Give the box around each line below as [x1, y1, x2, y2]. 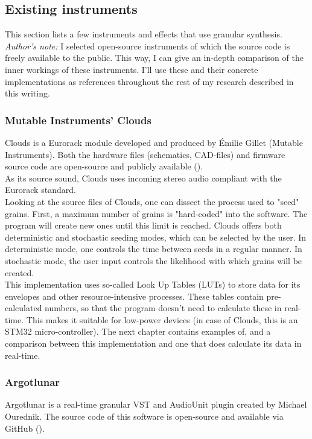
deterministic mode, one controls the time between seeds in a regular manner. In [5, 242, 302, 255]
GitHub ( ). [5, 422, 45, 434]
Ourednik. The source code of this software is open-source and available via [5, 410, 284, 423]
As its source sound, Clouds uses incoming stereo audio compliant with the [5, 171, 282, 184]
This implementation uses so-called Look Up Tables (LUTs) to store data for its [5, 278, 301, 291]
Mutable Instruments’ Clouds [5, 112, 151, 127]
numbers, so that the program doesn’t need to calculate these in [45, 302, 282, 314]
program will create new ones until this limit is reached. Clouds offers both [5, 219, 282, 232]
